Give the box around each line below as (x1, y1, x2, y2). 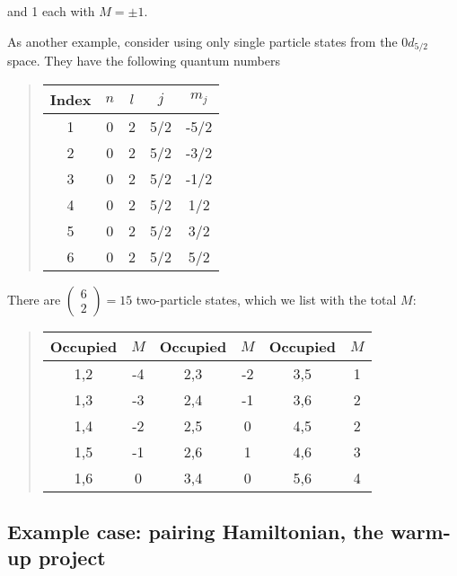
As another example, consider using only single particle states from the (7, 31, 398, 50)
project (38, 544, 106, 572)
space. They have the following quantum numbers (7, 51, 280, 70)
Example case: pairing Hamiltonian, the (7, 518, 384, 545)
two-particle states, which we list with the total (136, 289, 397, 308)
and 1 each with (7, 2, 95, 20)
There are (7, 289, 61, 308)
